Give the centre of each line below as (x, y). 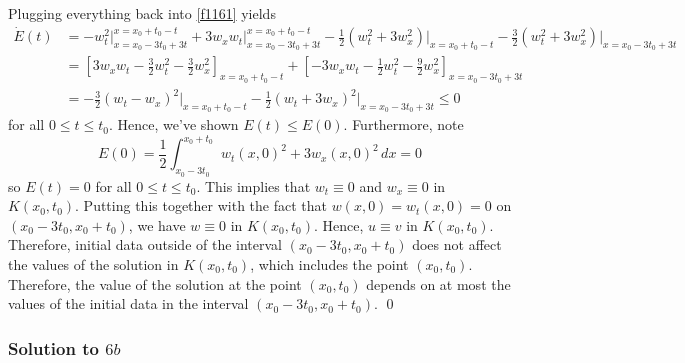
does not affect (457, 244)
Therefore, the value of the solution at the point (155, 283)
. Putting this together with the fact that (201, 205)
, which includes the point (329, 263)
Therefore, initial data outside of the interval (145, 244)
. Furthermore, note (403, 124)
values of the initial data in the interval (128, 303)
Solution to (53, 347)
